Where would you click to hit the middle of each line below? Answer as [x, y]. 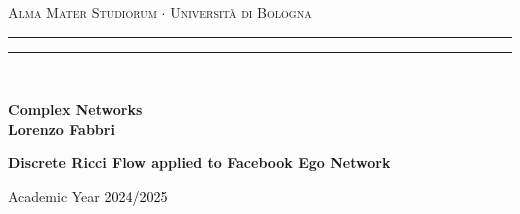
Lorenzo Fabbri [61, 128]
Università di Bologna [241, 12]
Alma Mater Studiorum [82, 12]
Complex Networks [75, 109]
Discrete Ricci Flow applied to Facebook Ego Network [199, 162]
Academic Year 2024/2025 [88, 195]
